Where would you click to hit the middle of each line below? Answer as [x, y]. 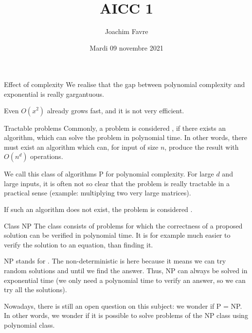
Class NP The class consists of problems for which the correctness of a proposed [123, 225]
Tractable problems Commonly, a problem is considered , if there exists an [115, 128]
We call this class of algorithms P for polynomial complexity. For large [109, 174]
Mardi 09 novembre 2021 [126, 47]
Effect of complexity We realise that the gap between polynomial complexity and [125, 84]
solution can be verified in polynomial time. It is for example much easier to [117, 235]
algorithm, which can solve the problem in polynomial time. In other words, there [126, 137]
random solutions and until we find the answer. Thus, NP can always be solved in [126, 271]
